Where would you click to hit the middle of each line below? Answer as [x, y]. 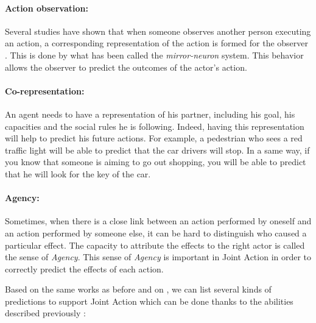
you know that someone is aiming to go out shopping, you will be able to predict [156, 162]
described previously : [45, 313]
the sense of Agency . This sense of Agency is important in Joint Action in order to [158, 257]
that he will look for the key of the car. [78, 173]
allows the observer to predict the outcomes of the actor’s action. [126, 67]
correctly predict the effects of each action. [84, 268]
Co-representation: [45, 91]
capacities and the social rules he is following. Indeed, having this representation [155, 126]
